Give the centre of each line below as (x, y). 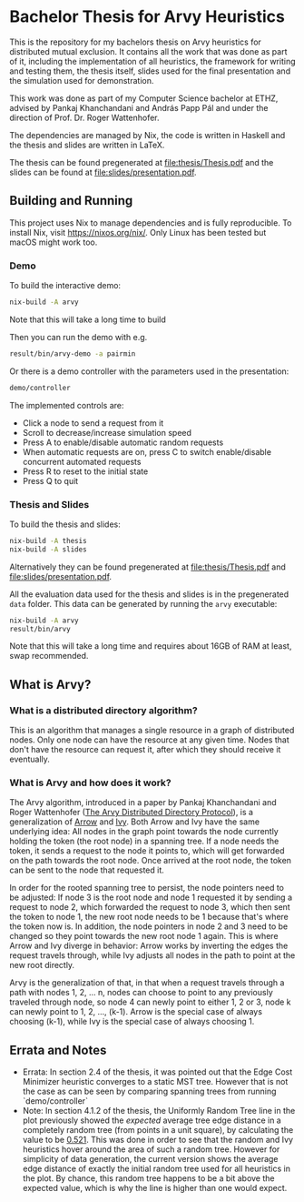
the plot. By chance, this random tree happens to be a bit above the (148, 1178)
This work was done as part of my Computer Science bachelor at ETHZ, (144, 98)
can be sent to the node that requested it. (87, 870)
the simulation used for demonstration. (82, 80)
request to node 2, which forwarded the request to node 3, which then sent (150, 907)
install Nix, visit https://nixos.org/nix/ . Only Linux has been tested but (138, 232)
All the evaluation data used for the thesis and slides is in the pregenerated (149, 594)
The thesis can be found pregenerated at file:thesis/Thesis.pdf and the (142, 162)
